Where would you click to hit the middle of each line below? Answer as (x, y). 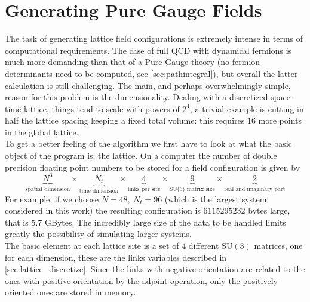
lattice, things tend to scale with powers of (102, 108)
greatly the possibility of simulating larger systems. (98, 234)
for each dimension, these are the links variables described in (116, 257)
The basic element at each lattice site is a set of (92, 246)
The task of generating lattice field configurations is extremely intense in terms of (154, 38)
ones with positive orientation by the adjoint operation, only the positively (141, 280)
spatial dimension (48, 189)
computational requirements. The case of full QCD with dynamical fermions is (148, 50)
